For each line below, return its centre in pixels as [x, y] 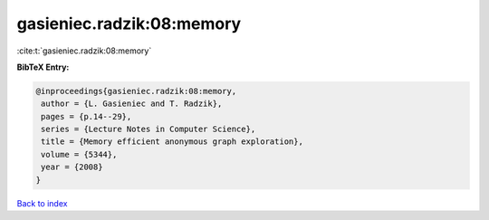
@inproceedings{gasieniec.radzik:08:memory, [136, 91]
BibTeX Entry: [43, 67]
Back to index [42, 203]
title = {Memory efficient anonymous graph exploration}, [172, 142]
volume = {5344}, [79, 154]
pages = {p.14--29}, [86, 116]
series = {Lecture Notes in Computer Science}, [149, 129]
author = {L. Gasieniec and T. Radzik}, [132, 104]
